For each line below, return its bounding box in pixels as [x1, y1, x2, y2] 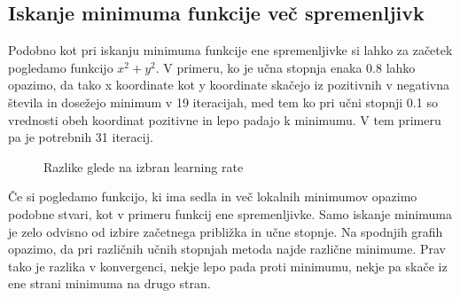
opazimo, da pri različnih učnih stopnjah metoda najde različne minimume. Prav [8, 239, 446, 258]
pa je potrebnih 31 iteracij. [8, 128, 153, 146]
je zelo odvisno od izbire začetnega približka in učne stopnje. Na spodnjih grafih [8, 222, 443, 240]
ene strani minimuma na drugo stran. [8, 274, 211, 293]
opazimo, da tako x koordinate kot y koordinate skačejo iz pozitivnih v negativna [8, 75, 449, 94]
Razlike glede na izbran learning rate [43, 157, 244, 176]
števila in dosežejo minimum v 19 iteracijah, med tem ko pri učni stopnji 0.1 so [8, 92, 438, 111]
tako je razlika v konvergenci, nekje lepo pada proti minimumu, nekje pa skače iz [8, 256, 448, 275]
